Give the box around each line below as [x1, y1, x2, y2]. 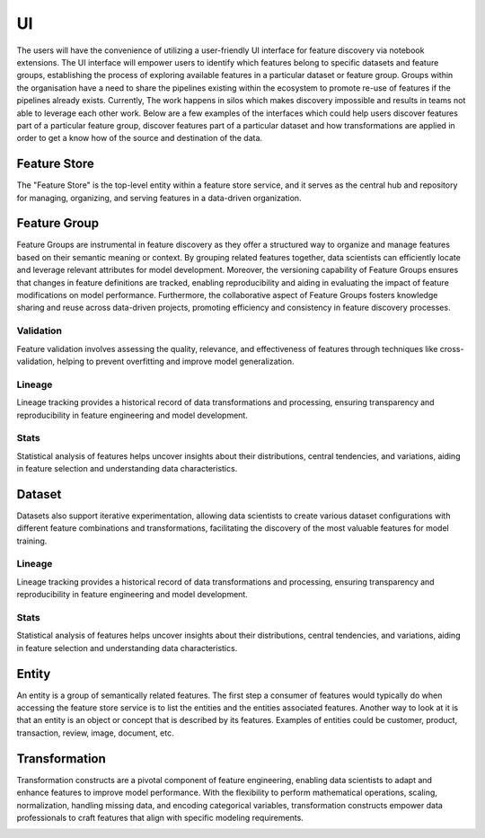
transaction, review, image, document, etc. [16, 728, 174, 738]
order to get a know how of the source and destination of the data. [16, 133, 263, 144]
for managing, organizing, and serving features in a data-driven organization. [16, 192, 302, 203]
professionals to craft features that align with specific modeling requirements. [16, 812, 304, 823]
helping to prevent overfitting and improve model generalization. [57, 356, 295, 366]
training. [16, 535, 48, 546]
